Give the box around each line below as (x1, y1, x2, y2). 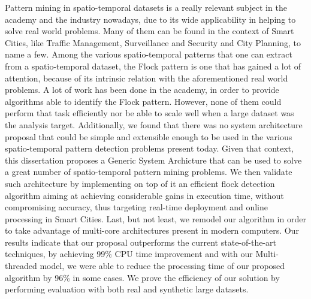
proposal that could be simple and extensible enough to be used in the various (5, 130, 292, 143)
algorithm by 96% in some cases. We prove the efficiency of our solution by (5, 271, 280, 283)
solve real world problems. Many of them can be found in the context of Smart (5, 25, 294, 37)
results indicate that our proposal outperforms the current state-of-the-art (5, 235, 276, 248)
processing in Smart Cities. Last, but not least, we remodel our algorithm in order (5, 212, 306, 225)
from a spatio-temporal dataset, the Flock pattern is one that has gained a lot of (5, 59, 301, 72)
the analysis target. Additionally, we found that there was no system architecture (5, 118, 303, 131)
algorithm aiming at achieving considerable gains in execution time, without (5, 189, 284, 201)
